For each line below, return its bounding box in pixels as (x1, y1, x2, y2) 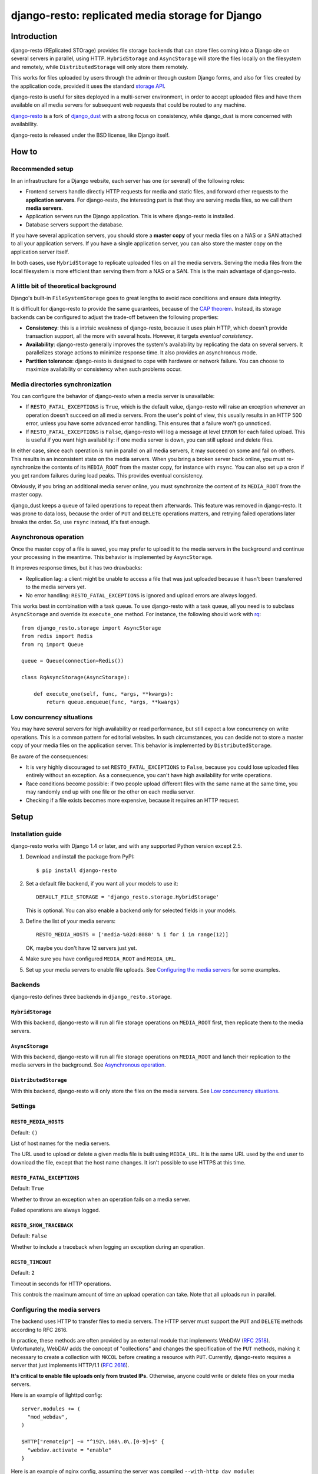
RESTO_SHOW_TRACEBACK (11, 1222, 74, 1229)
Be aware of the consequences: (11, 752, 88, 760)
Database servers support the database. (25, 221, 124, 228)
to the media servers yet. (25, 584, 87, 591)
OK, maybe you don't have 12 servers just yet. (25, 944, 137, 952)
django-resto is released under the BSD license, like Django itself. (11, 131, 170, 139)
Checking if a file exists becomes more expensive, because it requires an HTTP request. (25, 797, 240, 804)
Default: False (11, 1232, 47, 1239)
